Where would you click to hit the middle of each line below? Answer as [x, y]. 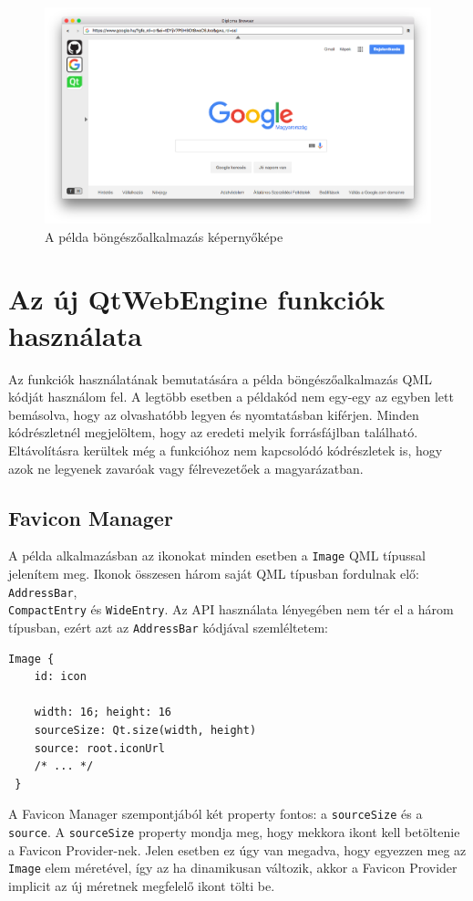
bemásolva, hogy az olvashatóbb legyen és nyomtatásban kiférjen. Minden [214, 414]
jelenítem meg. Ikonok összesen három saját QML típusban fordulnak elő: [214, 573]
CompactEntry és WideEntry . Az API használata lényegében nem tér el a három [231, 609]
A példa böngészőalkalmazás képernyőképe [164, 236]
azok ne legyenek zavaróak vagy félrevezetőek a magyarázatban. [186, 468]
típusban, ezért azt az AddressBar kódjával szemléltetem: [168, 627]
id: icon [60, 677]
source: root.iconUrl [99, 748]
